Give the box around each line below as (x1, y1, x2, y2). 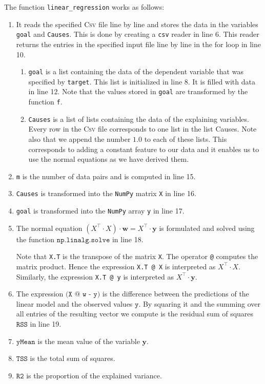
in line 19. (30, 318, 62, 329)
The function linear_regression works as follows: (4, 2, 165, 12)
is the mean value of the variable (37, 335, 140, 346)
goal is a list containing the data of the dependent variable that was (28, 66, 243, 77)
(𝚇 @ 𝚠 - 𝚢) (66, 291, 100, 298)
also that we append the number (28, 133, 131, 144)
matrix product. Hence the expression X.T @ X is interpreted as (16, 261, 216, 271)
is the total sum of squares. (30, 353, 115, 364)
